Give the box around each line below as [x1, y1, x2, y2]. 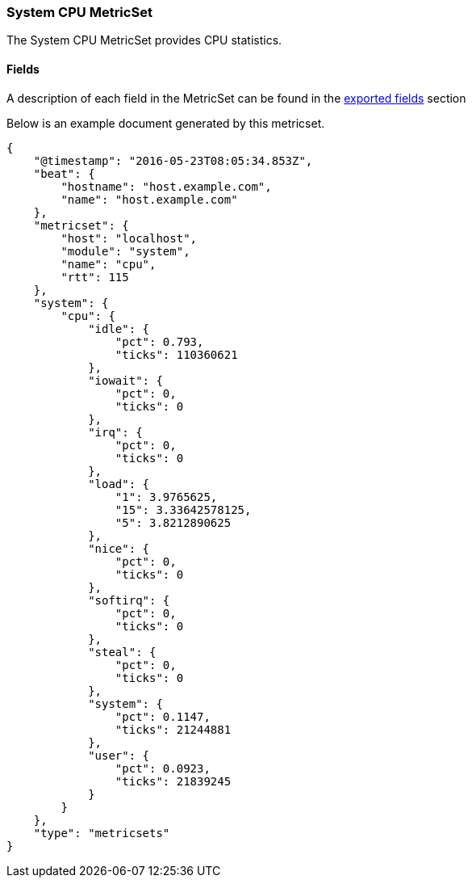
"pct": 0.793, [115, 335, 204, 348]
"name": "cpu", [61, 257, 157, 271]
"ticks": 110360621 [115, 347, 238, 361]
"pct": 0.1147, [115, 709, 211, 723]
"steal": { [88, 645, 157, 659]
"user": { [88, 748, 150, 762]
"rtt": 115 [61, 270, 129, 284]
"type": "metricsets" [33, 826, 170, 840]
